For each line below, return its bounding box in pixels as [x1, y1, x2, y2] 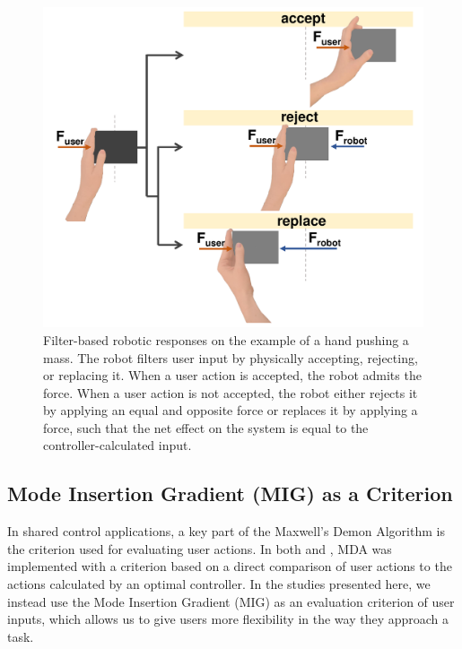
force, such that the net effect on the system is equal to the [43, 418, 369, 437]
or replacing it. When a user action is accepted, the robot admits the [43, 366, 422, 385]
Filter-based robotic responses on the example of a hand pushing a [43, 330, 409, 349]
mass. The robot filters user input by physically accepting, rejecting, [43, 348, 418, 367]
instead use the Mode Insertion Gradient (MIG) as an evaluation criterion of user [7, 592, 455, 610]
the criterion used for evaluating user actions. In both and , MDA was [7, 539, 392, 558]
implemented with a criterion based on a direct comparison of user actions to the [7, 557, 452, 575]
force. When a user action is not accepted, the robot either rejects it [43, 383, 418, 402]
